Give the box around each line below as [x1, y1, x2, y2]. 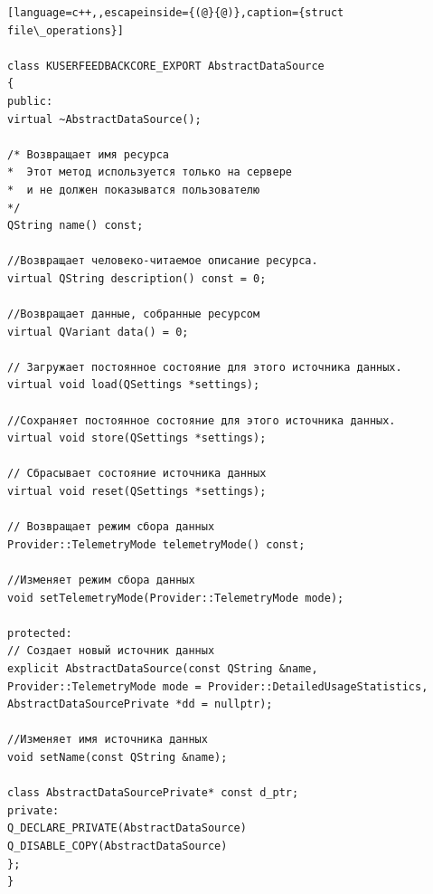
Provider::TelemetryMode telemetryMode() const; [7, 537, 306, 551]
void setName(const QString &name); [7, 750, 228, 764]
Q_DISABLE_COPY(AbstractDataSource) [7, 839, 228, 852]
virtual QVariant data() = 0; [7, 325, 189, 338]
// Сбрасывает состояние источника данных [7, 467, 267, 480]
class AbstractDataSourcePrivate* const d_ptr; [7, 786, 299, 800]
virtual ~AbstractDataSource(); [7, 112, 202, 126]
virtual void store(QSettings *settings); [7, 432, 267, 445]
